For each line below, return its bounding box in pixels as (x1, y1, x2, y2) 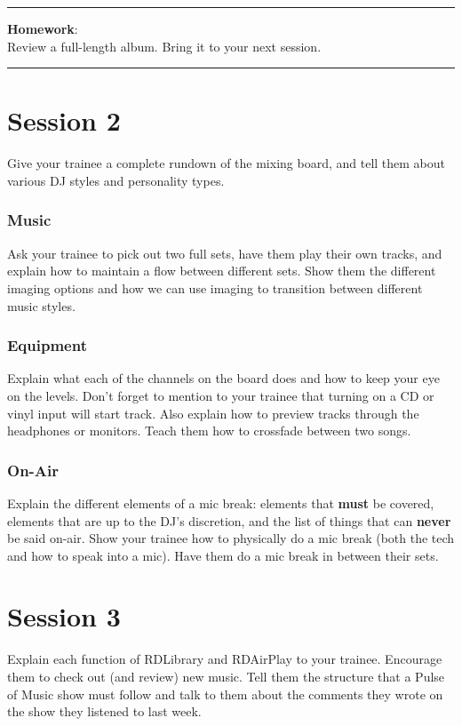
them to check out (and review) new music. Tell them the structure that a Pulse (7, 667, 445, 685)
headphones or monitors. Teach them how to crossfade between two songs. (7, 421, 411, 440)
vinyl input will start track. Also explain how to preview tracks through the (7, 403, 419, 422)
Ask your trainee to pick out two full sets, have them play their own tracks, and (7, 243, 442, 262)
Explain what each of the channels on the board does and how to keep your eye (7, 369, 440, 387)
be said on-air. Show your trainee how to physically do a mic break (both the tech (7, 529, 455, 547)
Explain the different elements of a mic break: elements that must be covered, (7, 493, 434, 512)
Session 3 (7, 598, 121, 634)
